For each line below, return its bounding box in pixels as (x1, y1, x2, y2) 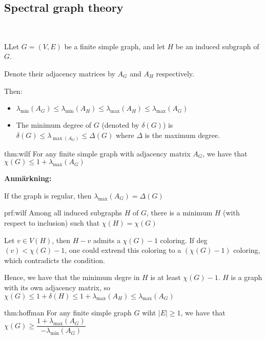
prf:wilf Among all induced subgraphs (4, 207, 122, 218)
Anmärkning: (4, 173, 52, 184)
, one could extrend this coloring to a (65, 245, 181, 255)
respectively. (156, 68, 194, 78)
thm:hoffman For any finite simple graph (4, 307, 132, 317)
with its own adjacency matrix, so (4, 282, 111, 292)
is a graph (231, 272, 262, 283)
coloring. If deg (160, 234, 208, 245)
